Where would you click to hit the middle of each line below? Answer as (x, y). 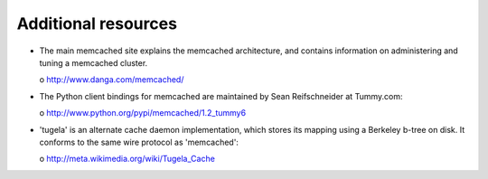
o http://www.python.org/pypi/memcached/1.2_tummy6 (143, 113)
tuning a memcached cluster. (94, 62)
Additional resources (97, 24)
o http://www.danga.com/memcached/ (112, 80)
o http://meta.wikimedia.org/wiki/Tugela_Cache (127, 159)
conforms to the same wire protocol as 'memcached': (139, 142)
